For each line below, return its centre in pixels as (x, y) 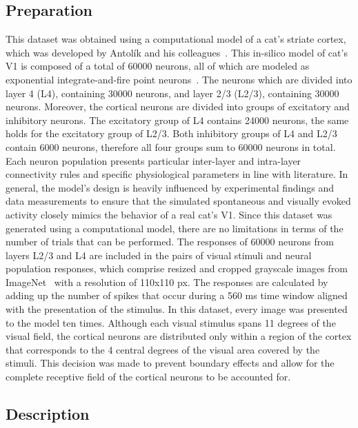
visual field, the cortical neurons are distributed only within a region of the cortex (179, 336)
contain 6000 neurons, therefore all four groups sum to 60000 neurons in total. (171, 146)
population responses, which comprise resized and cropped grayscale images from (177, 268)
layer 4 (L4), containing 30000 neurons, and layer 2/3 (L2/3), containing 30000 (172, 93)
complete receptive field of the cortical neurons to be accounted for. (148, 377)
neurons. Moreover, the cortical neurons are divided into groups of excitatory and (178, 106)
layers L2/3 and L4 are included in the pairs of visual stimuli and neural (159, 255)
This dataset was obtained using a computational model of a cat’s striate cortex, (176, 39)
